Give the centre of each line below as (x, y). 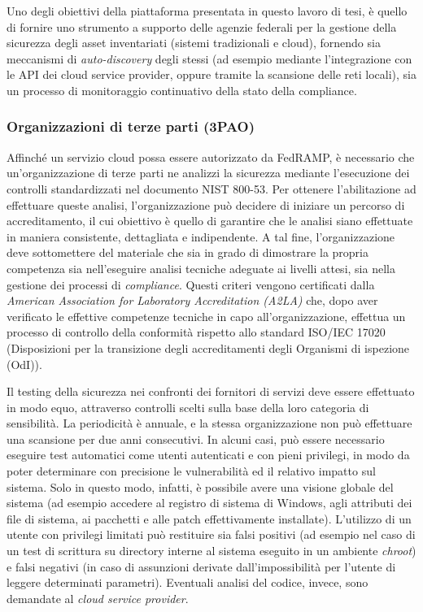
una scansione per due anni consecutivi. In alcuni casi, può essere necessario (196, 438)
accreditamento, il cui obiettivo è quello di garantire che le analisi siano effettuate (210, 221)
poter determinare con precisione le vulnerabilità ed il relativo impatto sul (191, 471)
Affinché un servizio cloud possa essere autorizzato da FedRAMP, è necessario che (211, 156)
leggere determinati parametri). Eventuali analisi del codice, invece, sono (188, 582)
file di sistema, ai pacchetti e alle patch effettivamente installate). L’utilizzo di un (209, 518)
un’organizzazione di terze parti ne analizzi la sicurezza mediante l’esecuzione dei (208, 173)
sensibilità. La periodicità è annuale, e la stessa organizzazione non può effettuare (209, 423)
